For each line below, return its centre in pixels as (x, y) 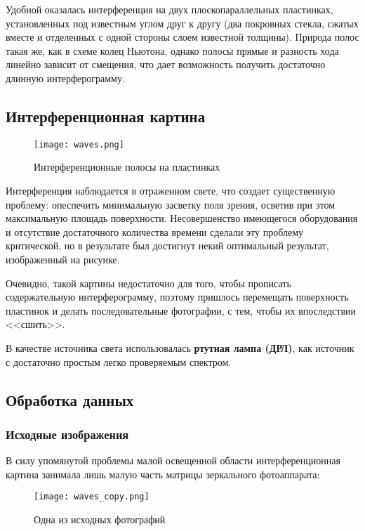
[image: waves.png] (79, 144)
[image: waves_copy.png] (92, 497)
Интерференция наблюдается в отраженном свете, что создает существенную (171, 191)
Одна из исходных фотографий (100, 519)
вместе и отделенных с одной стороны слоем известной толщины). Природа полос (182, 37)
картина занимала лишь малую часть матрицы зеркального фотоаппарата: (163, 474)
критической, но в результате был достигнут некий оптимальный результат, (167, 245)
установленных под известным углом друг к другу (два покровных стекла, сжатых (182, 23)
